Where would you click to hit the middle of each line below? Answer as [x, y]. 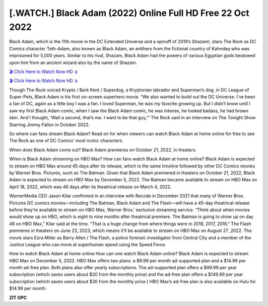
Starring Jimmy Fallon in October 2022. [49, 125]
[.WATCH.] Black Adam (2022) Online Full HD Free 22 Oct [129, 13]
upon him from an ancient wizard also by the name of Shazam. [73, 63]
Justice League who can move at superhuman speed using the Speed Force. [88, 244]
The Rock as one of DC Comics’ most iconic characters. [66, 141]
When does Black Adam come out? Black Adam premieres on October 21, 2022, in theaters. [103, 150]
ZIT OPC [18, 298]
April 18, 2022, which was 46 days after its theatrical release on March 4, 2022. [90, 187]
